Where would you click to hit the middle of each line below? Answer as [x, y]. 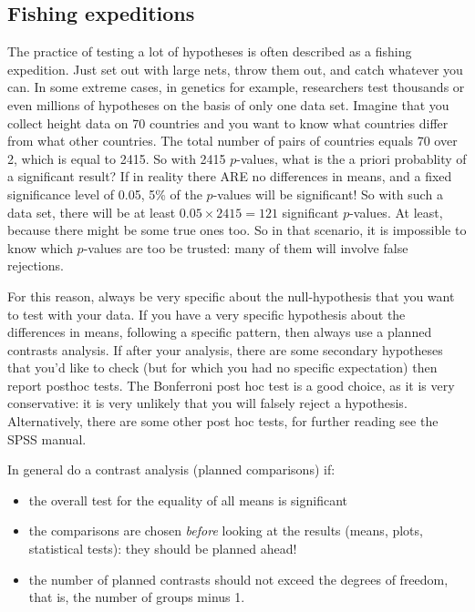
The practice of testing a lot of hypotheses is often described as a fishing [210, 51]
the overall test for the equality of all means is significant [188, 500]
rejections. [36, 265]
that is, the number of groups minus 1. [137, 597]
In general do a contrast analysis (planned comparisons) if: [171, 469]
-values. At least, [396, 212]
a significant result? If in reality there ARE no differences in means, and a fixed [230, 176]
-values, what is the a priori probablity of [351, 158]
